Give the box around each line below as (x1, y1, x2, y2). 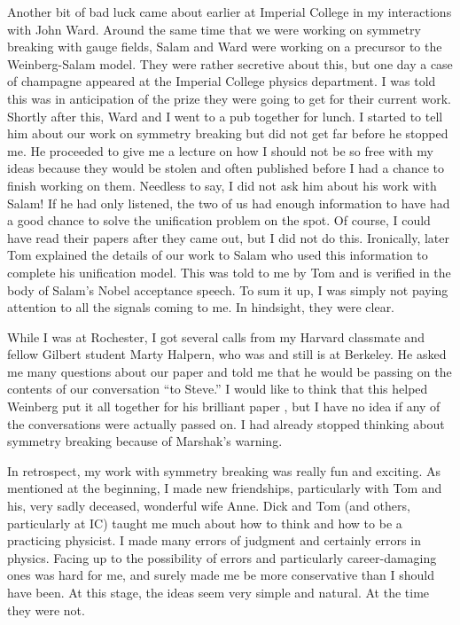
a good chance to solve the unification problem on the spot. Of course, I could (7, 211, 431, 230)
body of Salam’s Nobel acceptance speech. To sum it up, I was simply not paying (7, 280, 448, 299)
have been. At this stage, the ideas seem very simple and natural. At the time (7, 583, 430, 601)
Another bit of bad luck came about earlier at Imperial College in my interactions (7, 3, 452, 20)
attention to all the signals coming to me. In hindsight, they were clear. (7, 298, 395, 316)
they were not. (7, 600, 85, 619)
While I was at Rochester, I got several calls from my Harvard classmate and (7, 327, 425, 346)
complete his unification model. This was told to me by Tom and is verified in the (7, 262, 451, 281)
